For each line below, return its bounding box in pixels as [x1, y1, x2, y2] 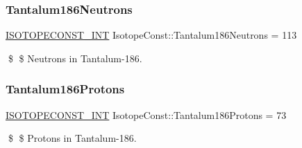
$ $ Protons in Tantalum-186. [8, 131, 137, 145]
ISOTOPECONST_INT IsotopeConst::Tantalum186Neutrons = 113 [6, 28, 297, 42]
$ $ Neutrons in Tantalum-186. [8, 50, 142, 65]
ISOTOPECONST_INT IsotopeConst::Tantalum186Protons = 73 [6, 107, 287, 122]
